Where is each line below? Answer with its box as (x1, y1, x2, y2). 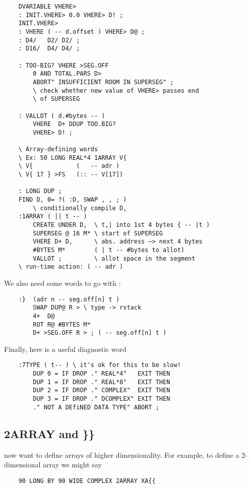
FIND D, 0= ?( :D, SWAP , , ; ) (18, 196, 127, 204)
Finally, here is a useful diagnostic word (4, 343, 127, 354)
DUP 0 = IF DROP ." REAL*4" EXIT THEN (33, 370, 170, 378)
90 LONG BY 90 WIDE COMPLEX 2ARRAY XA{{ (18, 477, 156, 484)
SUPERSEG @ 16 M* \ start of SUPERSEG (33, 229, 163, 237)
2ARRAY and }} (4, 425, 95, 441)
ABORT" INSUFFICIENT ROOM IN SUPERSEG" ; (33, 78, 174, 86)
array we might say (43, 459, 102, 470)
